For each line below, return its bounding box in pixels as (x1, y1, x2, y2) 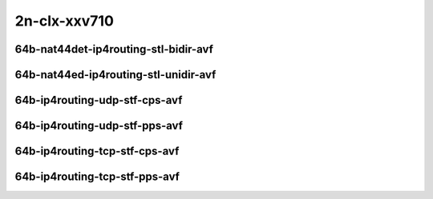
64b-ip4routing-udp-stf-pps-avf (14, 119, 184, 133)
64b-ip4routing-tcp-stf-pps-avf (14, 170, 180, 184)
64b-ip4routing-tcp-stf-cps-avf (14, 145, 180, 158)
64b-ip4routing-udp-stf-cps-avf (14, 94, 183, 107)
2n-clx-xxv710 (14, 12, 114, 30)
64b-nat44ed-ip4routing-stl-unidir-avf (14, 68, 216, 82)
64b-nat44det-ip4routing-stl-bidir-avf (14, 42, 214, 56)
